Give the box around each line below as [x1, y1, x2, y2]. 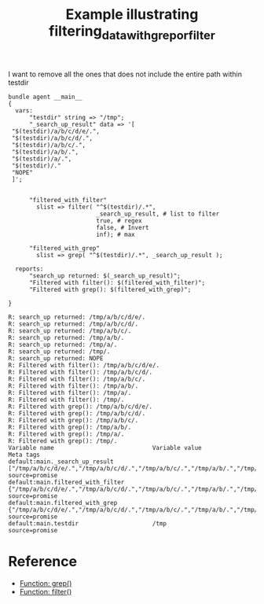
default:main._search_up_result [8, 458, 114, 466]
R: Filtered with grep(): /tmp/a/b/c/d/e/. [8, 403, 153, 411]
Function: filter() [19, 587, 72, 596]
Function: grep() [19, 578, 72, 587]
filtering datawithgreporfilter [48, 22, 216, 42]
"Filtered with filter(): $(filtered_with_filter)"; [28, 278, 206, 286]
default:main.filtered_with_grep [8, 499, 118, 506]
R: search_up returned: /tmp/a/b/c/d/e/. [8, 313, 146, 321]
